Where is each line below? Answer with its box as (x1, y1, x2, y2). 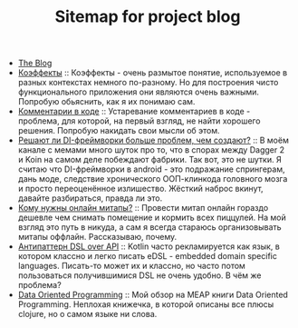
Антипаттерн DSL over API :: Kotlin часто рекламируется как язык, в (17, 241, 281, 252)
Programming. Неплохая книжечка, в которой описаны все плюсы (17, 299, 274, 310)
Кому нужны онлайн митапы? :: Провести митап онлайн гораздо (17, 203, 269, 214)
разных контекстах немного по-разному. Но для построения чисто (17, 77, 279, 88)
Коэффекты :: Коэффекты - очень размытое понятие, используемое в (17, 67, 288, 78)
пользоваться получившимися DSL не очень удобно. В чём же (17, 270, 262, 281)
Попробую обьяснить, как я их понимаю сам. (17, 96, 196, 107)
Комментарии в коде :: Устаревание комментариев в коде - (17, 106, 251, 117)
